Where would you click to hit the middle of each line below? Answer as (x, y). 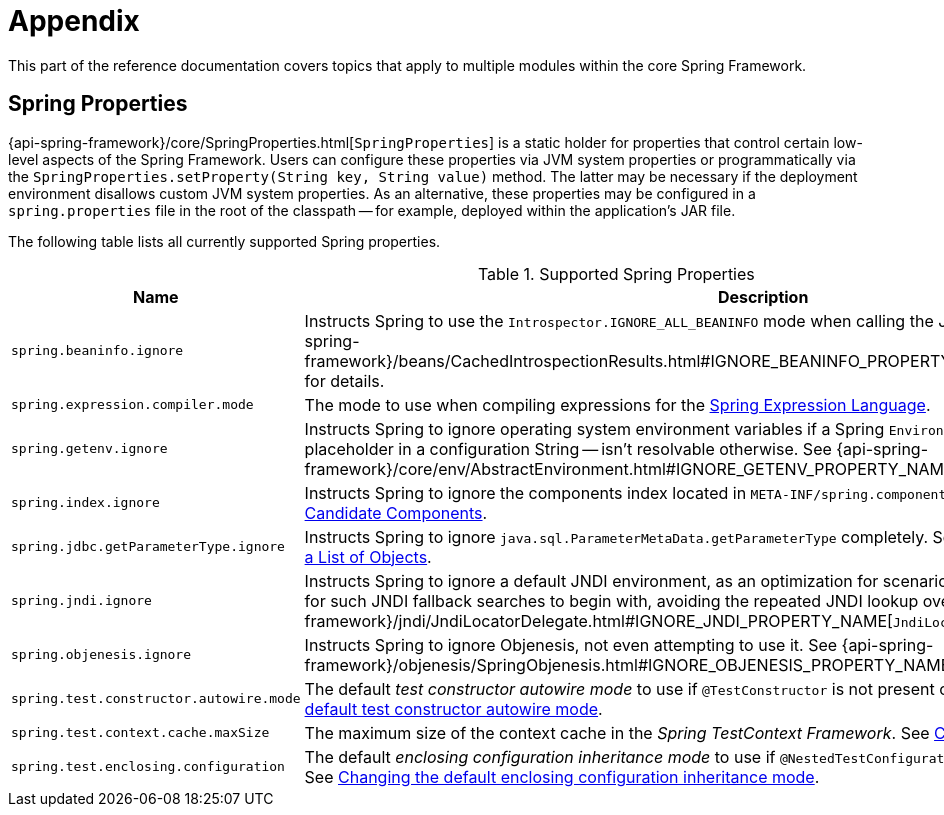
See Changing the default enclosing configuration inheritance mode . (562, 776)
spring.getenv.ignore (89, 449)
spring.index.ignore (85, 503)
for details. (344, 380)
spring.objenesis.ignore (101, 655)
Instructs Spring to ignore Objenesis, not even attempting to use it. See (571, 644)
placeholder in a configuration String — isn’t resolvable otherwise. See (568, 448)
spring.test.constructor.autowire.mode (156, 699)
